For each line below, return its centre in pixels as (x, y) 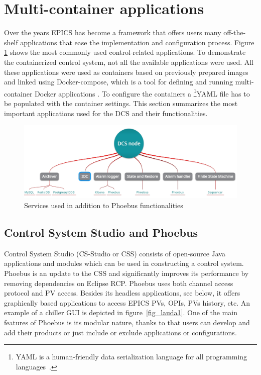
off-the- (235, 32)
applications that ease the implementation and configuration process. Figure (137, 42)
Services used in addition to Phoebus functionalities (104, 205)
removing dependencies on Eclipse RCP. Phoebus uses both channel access (119, 283)
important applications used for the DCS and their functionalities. (106, 113)
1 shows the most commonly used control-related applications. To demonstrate (125, 52)
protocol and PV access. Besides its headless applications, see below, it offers (122, 293)
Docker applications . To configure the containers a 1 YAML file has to (142, 92)
